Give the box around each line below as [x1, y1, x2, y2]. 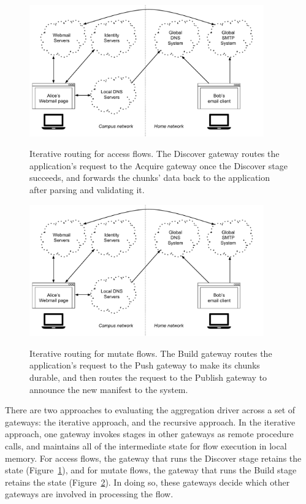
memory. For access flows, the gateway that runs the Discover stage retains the [5, 451, 302, 464]
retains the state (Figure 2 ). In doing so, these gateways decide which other [5, 475, 290, 488]
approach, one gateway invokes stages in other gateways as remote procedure [5, 427, 294, 440]
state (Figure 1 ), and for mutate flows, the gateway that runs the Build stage [5, 464, 297, 476]
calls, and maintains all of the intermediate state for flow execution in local [5, 440, 287, 452]
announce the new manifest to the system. [29, 383, 188, 395]
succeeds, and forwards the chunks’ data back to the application [29, 171, 270, 184]
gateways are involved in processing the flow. [5, 487, 174, 500]
